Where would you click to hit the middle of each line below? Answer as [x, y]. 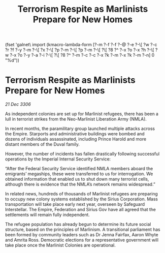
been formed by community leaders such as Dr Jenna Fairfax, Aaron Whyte [82, 235]
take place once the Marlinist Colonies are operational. [60, 245]
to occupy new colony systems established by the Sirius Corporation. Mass [82, 199]
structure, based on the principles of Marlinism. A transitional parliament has [83, 229]
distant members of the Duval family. [42, 144]
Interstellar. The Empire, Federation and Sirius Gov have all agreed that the [81, 210]
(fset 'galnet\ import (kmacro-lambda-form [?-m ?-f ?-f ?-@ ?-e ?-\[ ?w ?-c [81, 45]
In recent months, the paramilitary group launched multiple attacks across [80, 128]
